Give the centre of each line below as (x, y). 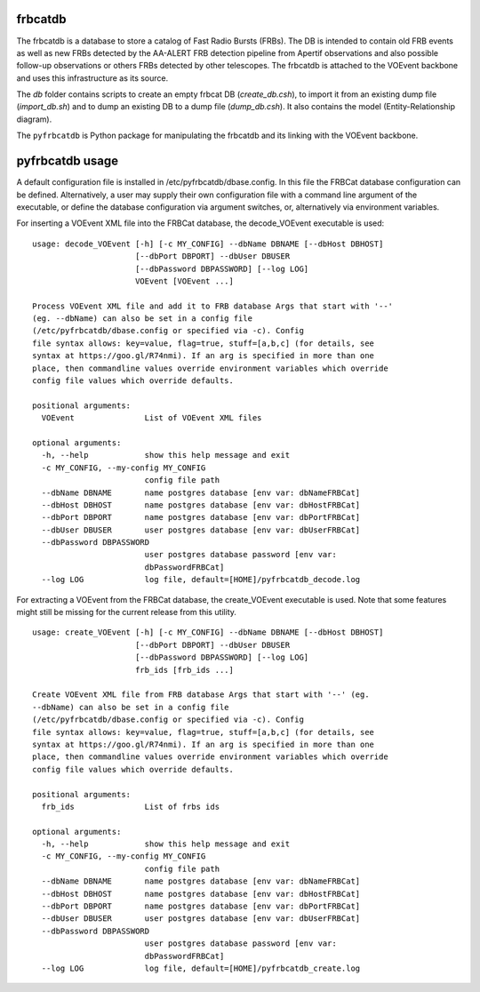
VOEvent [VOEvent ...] (184, 281)
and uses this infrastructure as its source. (92, 78)
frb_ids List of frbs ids (131, 806)
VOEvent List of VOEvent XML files (152, 418)
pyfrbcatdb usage (68, 161)
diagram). (34, 119)
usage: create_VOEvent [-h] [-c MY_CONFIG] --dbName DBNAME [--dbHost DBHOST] (208, 632)
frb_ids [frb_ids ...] (184, 670)
